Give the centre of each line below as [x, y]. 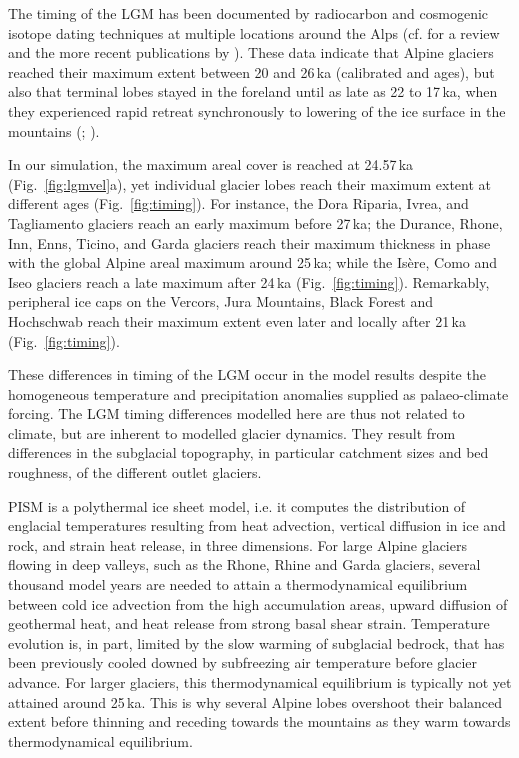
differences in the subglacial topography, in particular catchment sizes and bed [248, 452]
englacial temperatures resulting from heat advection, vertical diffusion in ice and [257, 525]
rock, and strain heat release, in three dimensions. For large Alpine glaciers [237, 544]
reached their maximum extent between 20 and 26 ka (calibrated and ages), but [251, 71]
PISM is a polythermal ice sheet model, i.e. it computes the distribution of [237, 505]
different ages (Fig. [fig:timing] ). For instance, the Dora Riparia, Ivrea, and [238, 203]
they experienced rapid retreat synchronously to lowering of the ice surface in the [257, 110]
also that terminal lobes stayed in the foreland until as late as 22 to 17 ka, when [253, 91]
